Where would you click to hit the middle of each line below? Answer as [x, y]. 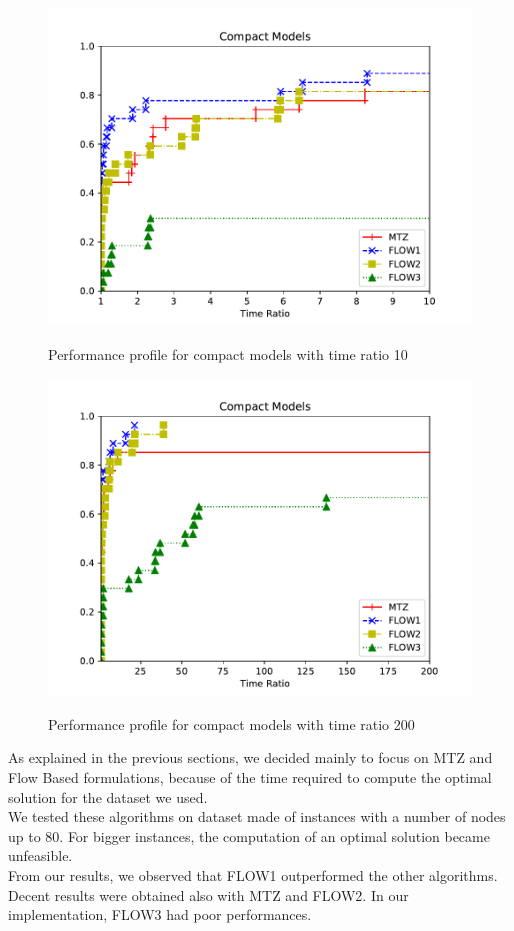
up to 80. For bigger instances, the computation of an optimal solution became [249, 835]
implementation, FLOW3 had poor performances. [160, 914]
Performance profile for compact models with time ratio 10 [228, 353]
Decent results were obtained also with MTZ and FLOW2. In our [208, 894]
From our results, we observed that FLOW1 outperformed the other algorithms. [253, 874]
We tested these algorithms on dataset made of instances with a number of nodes [257, 816]
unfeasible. [40, 855]
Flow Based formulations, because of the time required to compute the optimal [250, 776]
